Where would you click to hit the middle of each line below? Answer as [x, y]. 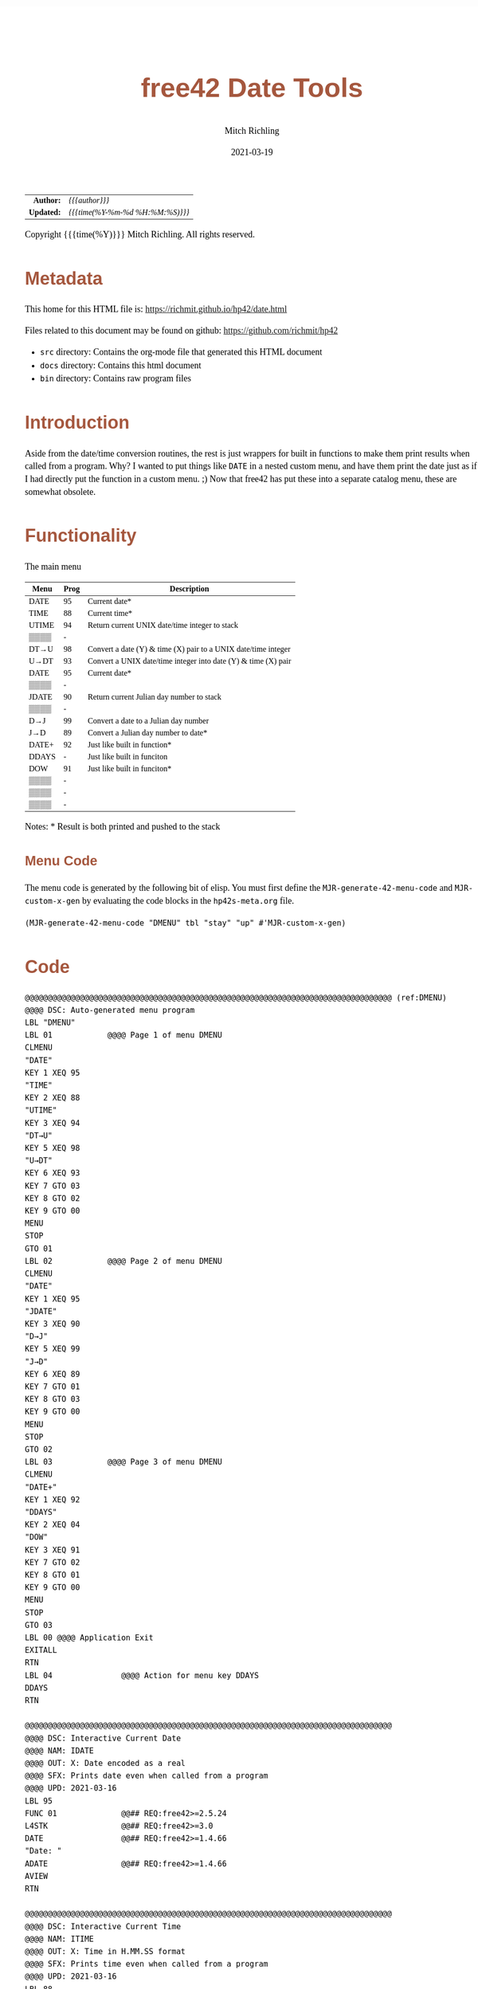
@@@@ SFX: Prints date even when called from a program [147, 1776]
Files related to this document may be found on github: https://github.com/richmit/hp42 [182, 331]
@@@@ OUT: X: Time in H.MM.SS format [106, 1952]
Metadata [64, 279]
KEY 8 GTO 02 [53, 1198]
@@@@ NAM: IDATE [60, 1751]
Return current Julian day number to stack [155, 696]
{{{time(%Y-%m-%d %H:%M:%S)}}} [129, 212]
